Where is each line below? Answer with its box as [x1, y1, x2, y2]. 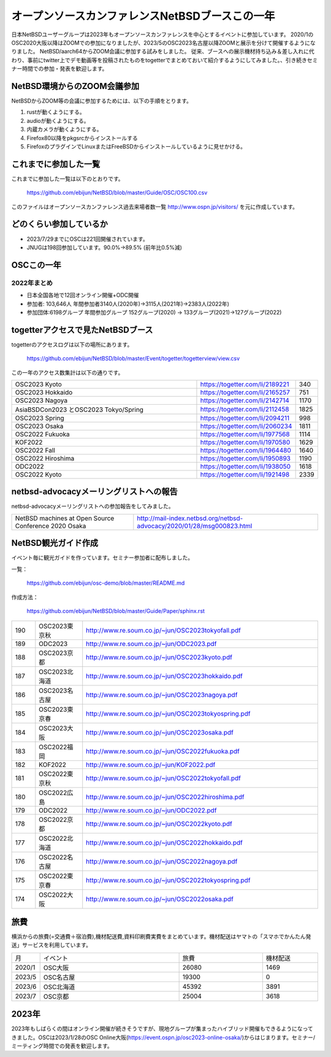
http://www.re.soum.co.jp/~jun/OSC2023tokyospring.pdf [86, 709, 251, 718]
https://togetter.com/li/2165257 [200, 388, 291, 396]
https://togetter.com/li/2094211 [200, 413, 290, 422]
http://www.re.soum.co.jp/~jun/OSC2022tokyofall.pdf [86, 774, 242, 782]
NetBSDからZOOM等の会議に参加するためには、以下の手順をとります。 [11, 97, 192, 104]
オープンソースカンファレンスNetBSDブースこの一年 [11, 9, 275, 23]
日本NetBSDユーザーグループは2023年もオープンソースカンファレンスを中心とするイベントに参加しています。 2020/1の [11, 31, 314, 38]
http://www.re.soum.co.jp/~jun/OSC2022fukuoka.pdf [86, 747, 240, 755]
